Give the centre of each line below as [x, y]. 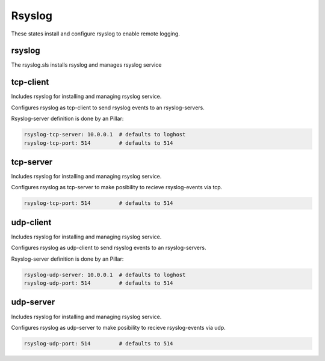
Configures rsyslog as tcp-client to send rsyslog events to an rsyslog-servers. [108, 108]
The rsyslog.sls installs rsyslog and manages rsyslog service [86, 65]
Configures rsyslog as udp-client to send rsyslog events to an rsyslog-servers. [109, 248]
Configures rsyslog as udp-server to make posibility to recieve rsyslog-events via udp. [118, 327]
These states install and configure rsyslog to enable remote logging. [95, 34]
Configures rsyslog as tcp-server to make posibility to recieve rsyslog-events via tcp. [117, 187]
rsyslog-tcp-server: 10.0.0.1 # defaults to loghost [105, 135]
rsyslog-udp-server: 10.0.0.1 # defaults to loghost [105, 275]
